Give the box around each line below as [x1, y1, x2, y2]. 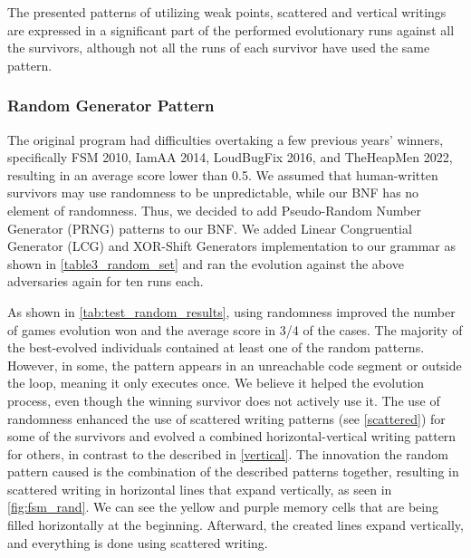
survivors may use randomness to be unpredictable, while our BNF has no [7, 183, 419, 202]
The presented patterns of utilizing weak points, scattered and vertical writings [7, 3, 447, 21]
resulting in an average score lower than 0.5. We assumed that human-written [7, 165, 438, 184]
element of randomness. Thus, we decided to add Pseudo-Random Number [7, 200, 421, 219]
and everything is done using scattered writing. [7, 533, 268, 552]
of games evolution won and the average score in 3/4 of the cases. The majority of [7, 320, 463, 339]
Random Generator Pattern [7, 94, 215, 117]
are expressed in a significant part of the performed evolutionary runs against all [7, 20, 455, 39]
